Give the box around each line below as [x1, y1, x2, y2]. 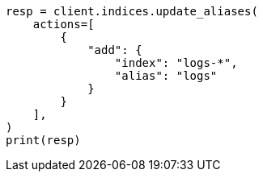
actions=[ [32, 18, 95, 31]
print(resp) [6, 134, 81, 147]
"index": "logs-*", [114, 56, 238, 69]
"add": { [87, 43, 142, 56]
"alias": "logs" [114, 69, 218, 82]
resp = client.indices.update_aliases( [6, 5, 258, 18]
